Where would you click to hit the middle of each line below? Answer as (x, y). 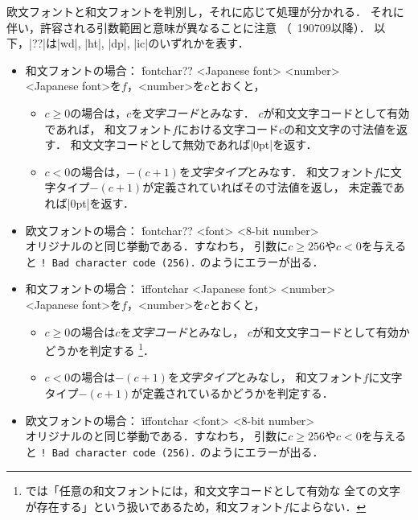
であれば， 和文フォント (109, 128)
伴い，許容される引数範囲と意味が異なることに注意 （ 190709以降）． (189, 27)
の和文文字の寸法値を (340, 128)
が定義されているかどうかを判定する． (232, 393)
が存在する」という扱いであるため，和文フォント (154, 507)
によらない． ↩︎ (328, 507)
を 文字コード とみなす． (193, 112)
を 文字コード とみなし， (182, 331)
